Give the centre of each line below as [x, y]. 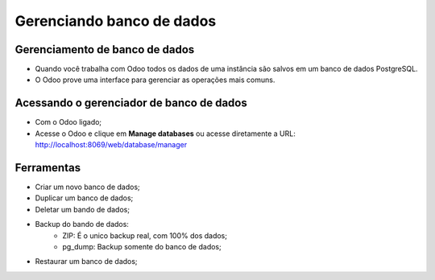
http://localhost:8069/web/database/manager [111, 145]
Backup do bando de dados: [82, 224]
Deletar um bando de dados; [83, 209]
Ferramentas [48, 168]
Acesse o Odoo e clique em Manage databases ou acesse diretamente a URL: [165, 134]
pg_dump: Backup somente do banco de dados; [142, 247]
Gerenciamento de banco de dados [105, 49]
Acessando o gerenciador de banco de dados [131, 103]
